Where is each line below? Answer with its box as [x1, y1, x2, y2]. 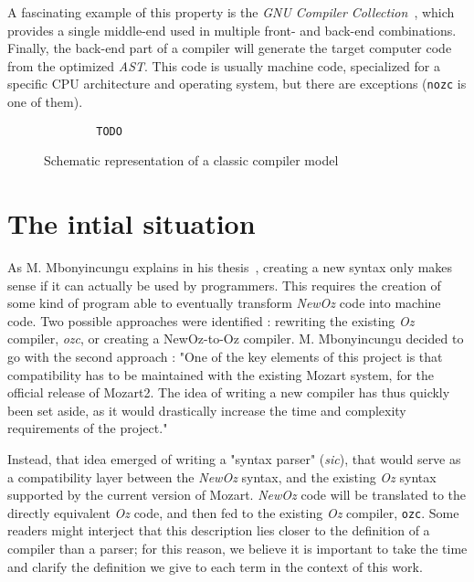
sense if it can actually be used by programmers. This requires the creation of [7, 275, 441, 294]
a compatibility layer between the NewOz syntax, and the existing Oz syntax [7, 467, 437, 486]
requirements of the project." [7, 418, 168, 438]
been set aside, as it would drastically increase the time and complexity [7, 400, 406, 419]
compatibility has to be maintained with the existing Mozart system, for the [7, 365, 435, 384]
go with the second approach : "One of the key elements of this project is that [7, 346, 443, 365]
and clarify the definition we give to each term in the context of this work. [7, 556, 423, 576]
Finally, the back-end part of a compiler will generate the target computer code [7, 38, 452, 58]
